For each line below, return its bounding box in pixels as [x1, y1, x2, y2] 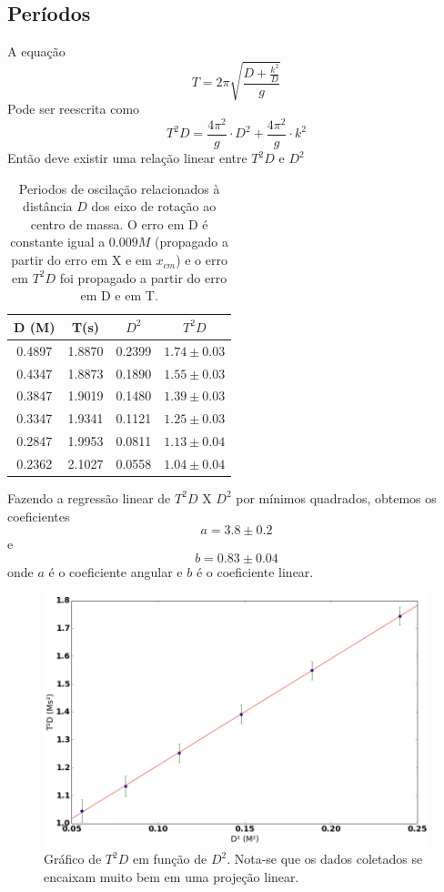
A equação [7, 42, 66, 61]
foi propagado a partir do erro [59, 268, 227, 287]
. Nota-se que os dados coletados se [227, 849, 423, 868]
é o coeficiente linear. [196, 562, 314, 581]
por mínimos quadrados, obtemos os [236, 488, 437, 507]
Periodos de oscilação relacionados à [18, 178, 220, 198]
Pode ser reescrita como [7, 99, 140, 118]
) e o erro [176, 250, 227, 269]
